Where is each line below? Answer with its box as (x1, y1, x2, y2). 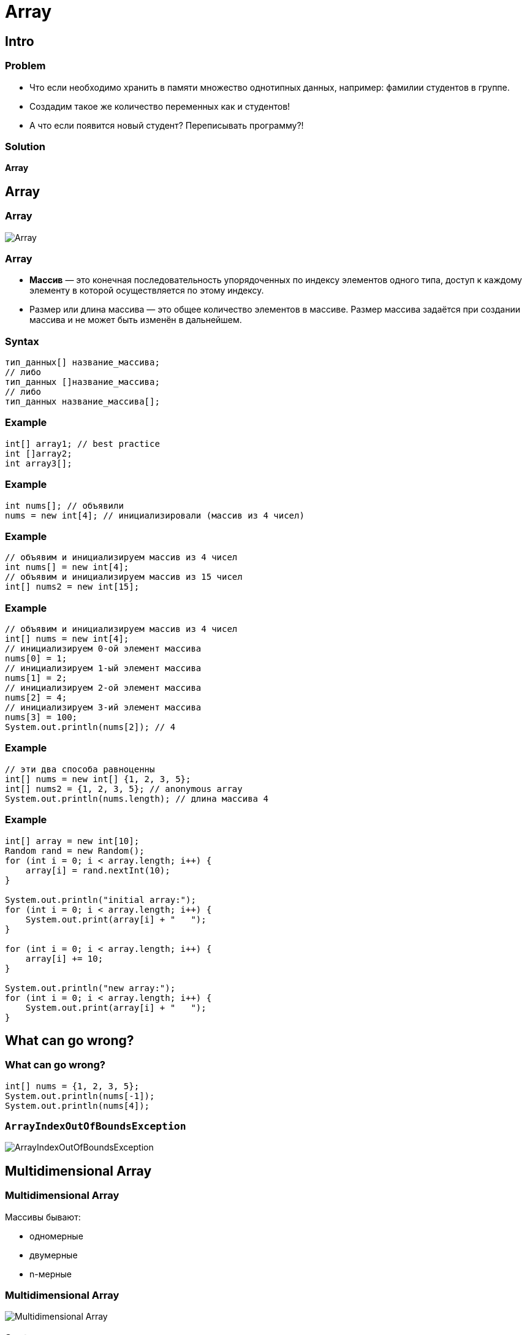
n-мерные (29, 1268, 72, 1279)
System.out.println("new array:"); (5, 983, 176, 993)
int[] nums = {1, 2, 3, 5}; (5, 1081, 140, 1091)
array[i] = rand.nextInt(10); (25, 865, 170, 875)
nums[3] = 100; (5, 712, 78, 723)
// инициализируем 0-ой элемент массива (5, 644, 202, 654)
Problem (5, 59, 46, 72)
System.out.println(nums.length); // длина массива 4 (5, 793, 268, 804)
